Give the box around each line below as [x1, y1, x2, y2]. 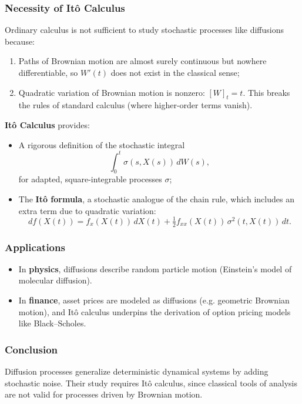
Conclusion [5, 342, 58, 356]
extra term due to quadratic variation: [18, 204, 156, 216]
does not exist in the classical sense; [110, 66, 240, 78]
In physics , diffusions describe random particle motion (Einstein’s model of [18, 262, 292, 275]
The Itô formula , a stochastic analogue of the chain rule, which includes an [18, 193, 294, 205]
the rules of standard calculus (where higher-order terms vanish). [18, 99, 253, 111]
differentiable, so [18, 66, 78, 78]
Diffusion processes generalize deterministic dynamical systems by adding [5, 365, 269, 377]
